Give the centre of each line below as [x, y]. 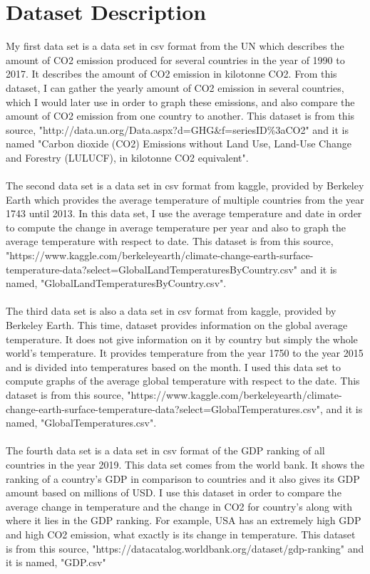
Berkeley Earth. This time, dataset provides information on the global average [177, 325]
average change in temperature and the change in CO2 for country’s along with [179, 506]
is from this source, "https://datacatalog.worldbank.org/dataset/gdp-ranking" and [185, 548]
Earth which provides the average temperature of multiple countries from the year [185, 199]
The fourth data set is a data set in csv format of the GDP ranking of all [165, 450]
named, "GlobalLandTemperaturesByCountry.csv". [116, 283]
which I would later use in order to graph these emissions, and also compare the [180, 101]
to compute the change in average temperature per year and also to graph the [176, 227]
